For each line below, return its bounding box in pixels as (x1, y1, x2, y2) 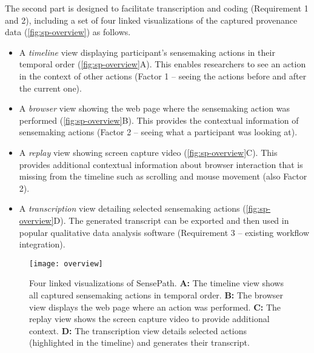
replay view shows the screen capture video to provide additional (29, 312, 270, 325)
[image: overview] (29, 259, 103, 268)
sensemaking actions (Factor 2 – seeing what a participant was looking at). (19, 126, 298, 138)
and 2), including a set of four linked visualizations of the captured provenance (5, 13, 298, 26)
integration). (19, 238, 65, 250)
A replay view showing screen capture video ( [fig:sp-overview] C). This (19, 146, 278, 158)
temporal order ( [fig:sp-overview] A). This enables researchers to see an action (19, 58, 306, 70)
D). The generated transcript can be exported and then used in (53, 213, 289, 226)
